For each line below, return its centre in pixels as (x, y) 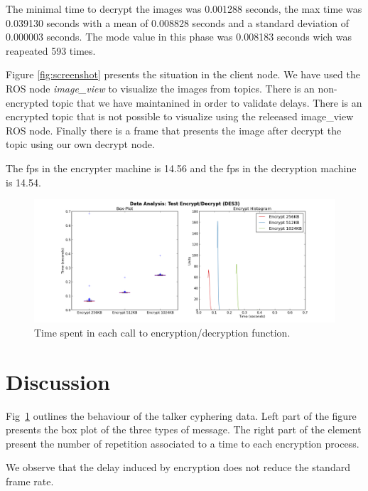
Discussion (58, 381)
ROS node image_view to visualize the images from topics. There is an (160, 88)
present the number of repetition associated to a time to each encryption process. (183, 443)
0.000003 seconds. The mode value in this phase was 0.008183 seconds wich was (179, 37)
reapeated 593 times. (51, 50)
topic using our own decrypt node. (80, 144)
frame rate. (30, 481)
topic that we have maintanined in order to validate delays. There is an (207, 102)
